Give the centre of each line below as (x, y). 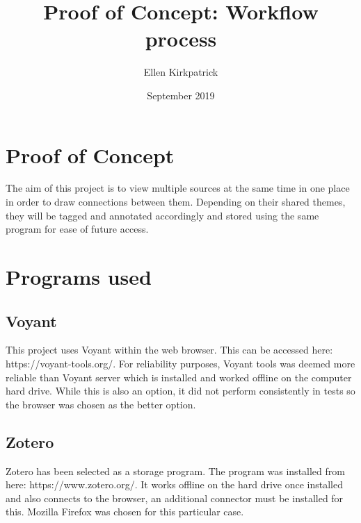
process (181, 39)
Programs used (79, 276)
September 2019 (181, 95)
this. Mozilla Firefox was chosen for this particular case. (125, 512)
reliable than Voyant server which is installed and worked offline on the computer (179, 377)
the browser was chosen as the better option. (101, 404)
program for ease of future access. (77, 229)
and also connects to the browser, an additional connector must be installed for (175, 498)
